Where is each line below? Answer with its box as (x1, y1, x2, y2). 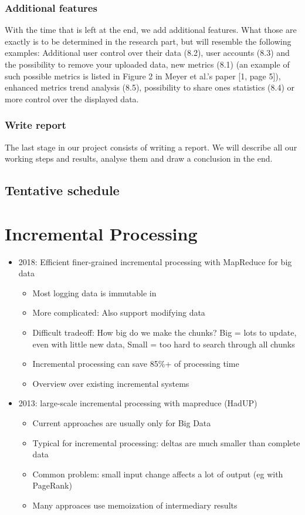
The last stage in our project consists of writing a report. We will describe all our (5, 141, 297, 153)
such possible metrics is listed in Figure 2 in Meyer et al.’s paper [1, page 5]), (5, 69, 281, 82)
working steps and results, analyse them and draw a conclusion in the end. (5, 152, 273, 165)
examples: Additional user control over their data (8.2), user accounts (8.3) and (5, 46, 290, 59)
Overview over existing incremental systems (32, 377, 189, 389)
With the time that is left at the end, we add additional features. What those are (5, 24, 297, 36)
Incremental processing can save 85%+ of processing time (32, 357, 239, 370)
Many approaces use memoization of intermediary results (32, 499, 238, 511)
